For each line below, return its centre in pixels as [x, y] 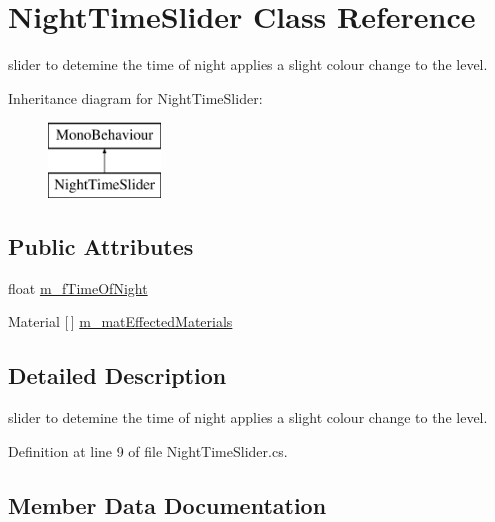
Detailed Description [117, 375]
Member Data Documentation [167, 504]
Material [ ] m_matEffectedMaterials [120, 321]
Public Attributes [101, 245]
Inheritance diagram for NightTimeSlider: [135, 97]
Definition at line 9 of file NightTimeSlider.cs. [148, 450]
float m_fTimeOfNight [78, 287]
